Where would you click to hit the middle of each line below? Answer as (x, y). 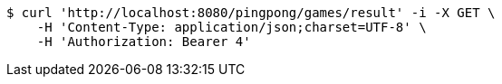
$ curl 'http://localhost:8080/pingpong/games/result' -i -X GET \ (251, 13)
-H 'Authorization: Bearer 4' (144, 42)
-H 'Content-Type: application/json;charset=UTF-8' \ (232, 27)
